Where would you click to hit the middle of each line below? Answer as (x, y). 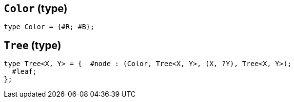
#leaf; (24, 72)
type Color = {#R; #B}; (49, 27)
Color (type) (36, 8)
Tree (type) (33, 45)
